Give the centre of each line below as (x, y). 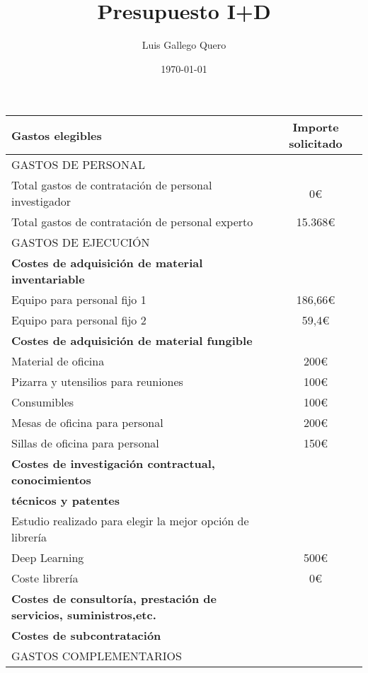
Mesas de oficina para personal (87, 423)
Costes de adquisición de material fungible (132, 341)
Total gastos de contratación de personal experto (132, 222)
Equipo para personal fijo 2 (79, 320)
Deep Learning (48, 558)
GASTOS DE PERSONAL (79, 165)
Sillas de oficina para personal (85, 443)
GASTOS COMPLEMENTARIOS (97, 656)
